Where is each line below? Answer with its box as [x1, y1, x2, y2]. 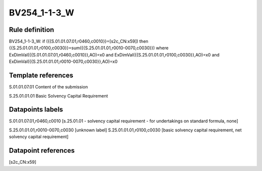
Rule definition [9, 26, 54, 34]
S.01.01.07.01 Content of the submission [9, 84, 88, 90]
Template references [9, 71, 74, 80]
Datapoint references [9, 146, 75, 155]
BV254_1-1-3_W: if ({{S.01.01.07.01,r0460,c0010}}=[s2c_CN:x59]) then [9, 39, 148, 44]
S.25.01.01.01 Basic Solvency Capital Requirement [9, 93, 108, 99]
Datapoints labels [9, 105, 63, 114]
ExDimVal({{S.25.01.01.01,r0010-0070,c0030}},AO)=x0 [9, 58, 118, 65]
